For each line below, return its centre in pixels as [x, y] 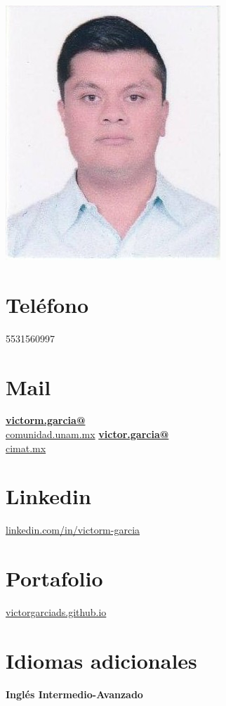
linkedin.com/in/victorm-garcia [73, 530]
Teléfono [47, 304]
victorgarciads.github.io [56, 612]
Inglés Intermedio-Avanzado [74, 694]
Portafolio [54, 578]
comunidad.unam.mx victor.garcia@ [87, 434]
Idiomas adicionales [101, 660]
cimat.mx [26, 448]
